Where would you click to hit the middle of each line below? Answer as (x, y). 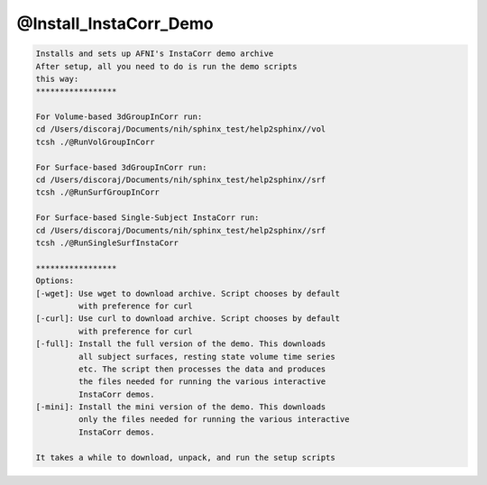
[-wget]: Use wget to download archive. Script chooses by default (188, 293)
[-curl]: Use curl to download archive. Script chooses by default (188, 319)
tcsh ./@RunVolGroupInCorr (95, 142)
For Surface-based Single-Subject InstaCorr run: (147, 218)
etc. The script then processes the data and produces (202, 369)
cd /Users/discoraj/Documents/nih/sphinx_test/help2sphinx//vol (181, 129)
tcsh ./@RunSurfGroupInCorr (97, 192)
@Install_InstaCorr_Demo (115, 23)
